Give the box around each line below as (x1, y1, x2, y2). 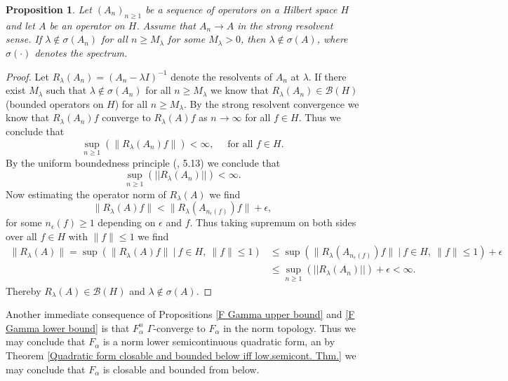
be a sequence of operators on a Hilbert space (145, 2, 337, 16)
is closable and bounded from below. (102, 361, 260, 376)
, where (316, 32, 348, 46)
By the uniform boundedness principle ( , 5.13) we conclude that (6, 155, 281, 169)
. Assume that (136, 18, 196, 32)
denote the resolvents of (171, 69, 273, 83)
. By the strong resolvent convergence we (183, 96, 359, 111)
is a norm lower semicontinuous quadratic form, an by (102, 334, 335, 349)
